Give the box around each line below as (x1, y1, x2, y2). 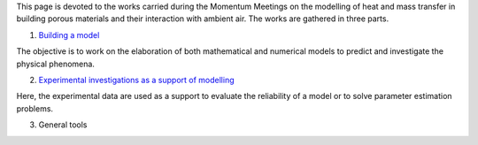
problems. (16, 103, 53, 114)
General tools (38, 119, 88, 130)
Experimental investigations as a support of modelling (38, 74, 235, 85)
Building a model (38, 29, 100, 40)
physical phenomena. (16, 58, 95, 69)
